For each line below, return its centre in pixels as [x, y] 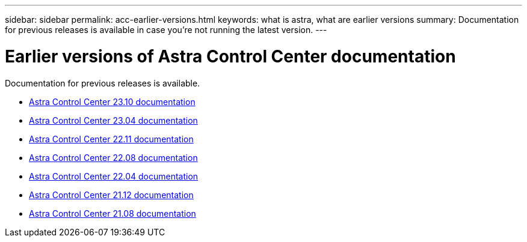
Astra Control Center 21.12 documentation [111, 195]
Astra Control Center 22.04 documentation [114, 176]
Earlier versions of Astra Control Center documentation [230, 56]
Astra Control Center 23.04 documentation [113, 120]
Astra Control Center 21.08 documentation [112, 213]
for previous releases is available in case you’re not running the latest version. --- [166, 30]
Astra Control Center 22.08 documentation [113, 157]
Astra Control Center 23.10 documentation [112, 101]
